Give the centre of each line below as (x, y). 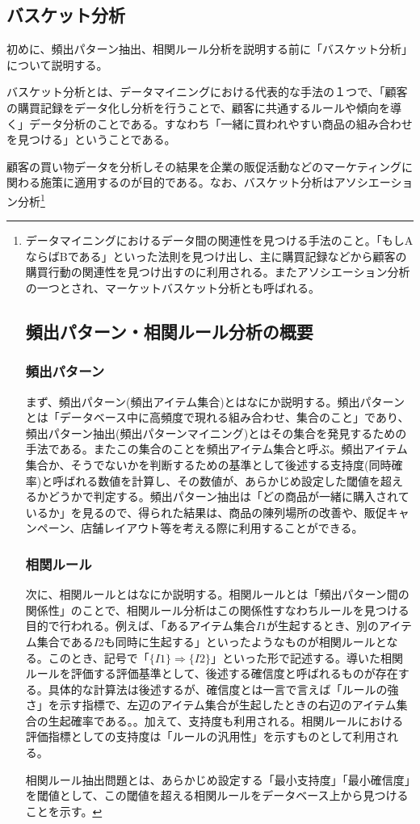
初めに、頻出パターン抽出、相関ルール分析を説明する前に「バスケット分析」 (210, 49)
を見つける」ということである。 (91, 139)
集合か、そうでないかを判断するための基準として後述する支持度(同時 (208, 464)
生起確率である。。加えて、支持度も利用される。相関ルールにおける (226, 720)
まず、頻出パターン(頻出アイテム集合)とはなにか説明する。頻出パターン (215, 401)
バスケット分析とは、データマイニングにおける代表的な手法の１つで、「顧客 (207, 92)
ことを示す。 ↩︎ (64, 811)
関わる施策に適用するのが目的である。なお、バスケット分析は (170, 182)
